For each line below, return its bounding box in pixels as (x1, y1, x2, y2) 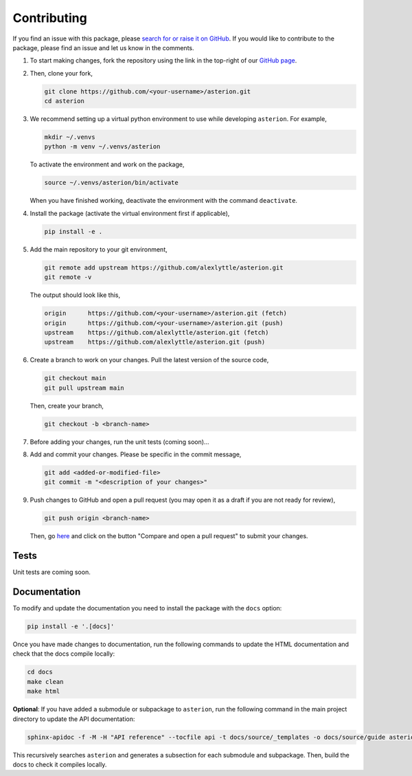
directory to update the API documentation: (12, 715, 135, 723)
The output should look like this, (30, 291, 120, 299)
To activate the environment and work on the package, (30, 160, 185, 168)
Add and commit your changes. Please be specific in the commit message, (30, 450, 242, 458)
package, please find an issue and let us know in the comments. (12, 43, 195, 52)
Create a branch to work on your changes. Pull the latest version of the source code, (30, 356, 269, 364)
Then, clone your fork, (30, 69, 93, 77)
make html (27, 687, 60, 696)
